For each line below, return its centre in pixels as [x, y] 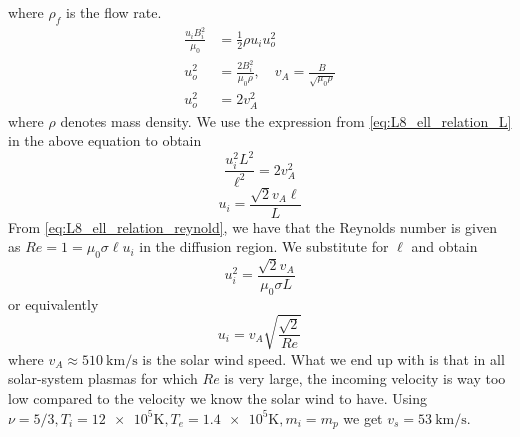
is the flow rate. [113, 12]
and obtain [444, 246]
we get [363, 417]
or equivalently [53, 303]
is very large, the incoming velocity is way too [365, 378]
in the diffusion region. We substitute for [264, 246]
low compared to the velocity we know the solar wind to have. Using [218, 398]
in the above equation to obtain [105, 140]
